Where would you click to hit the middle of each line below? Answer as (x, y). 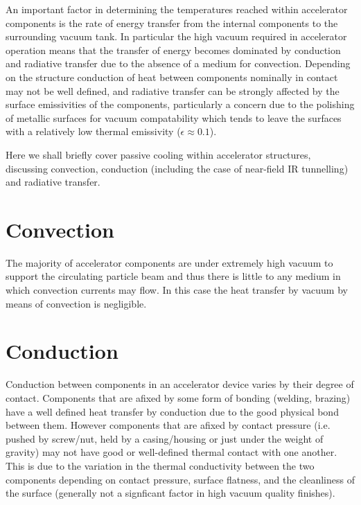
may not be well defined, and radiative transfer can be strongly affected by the (173, 90)
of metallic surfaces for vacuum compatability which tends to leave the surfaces (174, 117)
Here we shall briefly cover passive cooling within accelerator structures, (158, 154)
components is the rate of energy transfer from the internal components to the (172, 23)
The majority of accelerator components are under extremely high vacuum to (169, 262)
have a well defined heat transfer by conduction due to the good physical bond (172, 411)
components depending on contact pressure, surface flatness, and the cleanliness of (180, 479)
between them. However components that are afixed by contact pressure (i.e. (168, 425)
